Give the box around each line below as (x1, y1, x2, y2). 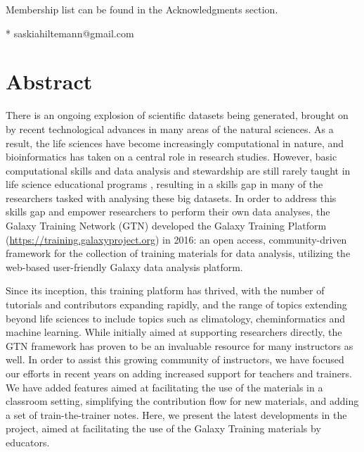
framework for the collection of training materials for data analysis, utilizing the (6, 246, 351, 260)
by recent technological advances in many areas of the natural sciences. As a (6, 121, 334, 136)
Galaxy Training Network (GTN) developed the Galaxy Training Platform (6, 218, 327, 233)
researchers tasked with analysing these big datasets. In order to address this (6, 190, 337, 205)
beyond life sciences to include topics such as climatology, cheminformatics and (6, 310, 346, 325)
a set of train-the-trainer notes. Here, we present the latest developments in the (6, 407, 347, 422)
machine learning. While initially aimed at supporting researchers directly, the (6, 325, 342, 339)
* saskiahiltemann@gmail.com (6, 25, 134, 40)
